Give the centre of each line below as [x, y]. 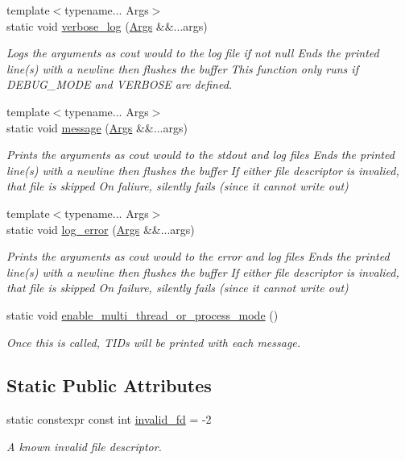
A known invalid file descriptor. [84, 446]
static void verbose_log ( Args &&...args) [107, 25]
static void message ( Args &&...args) [97, 127]
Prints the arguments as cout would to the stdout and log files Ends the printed [200, 155]
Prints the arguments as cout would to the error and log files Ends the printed [198, 256]
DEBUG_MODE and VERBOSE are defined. [120, 84]
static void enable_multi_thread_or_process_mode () [143, 314]
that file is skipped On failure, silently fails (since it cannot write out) [178, 288]
